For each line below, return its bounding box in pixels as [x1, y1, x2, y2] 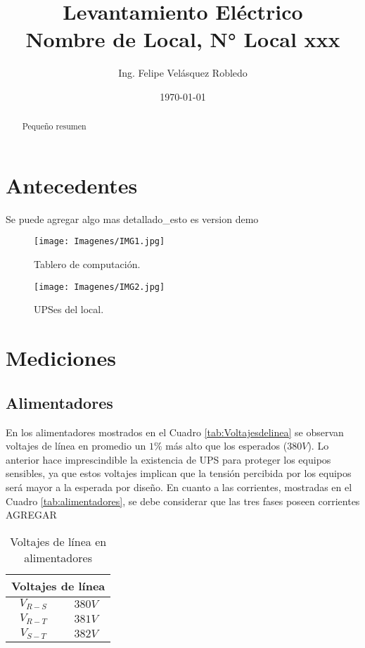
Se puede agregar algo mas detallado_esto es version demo [6, 211, 259, 226]
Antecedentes [6, 170, 138, 199]
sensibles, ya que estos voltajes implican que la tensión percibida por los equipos [6, 466, 352, 481]
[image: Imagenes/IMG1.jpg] [34, 236, 165, 247]
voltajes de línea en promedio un [6, 438, 146, 453]
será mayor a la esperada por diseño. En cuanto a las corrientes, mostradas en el [6, 479, 352, 494]
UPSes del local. [34, 302, 104, 317]
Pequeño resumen [22, 120, 87, 132]
